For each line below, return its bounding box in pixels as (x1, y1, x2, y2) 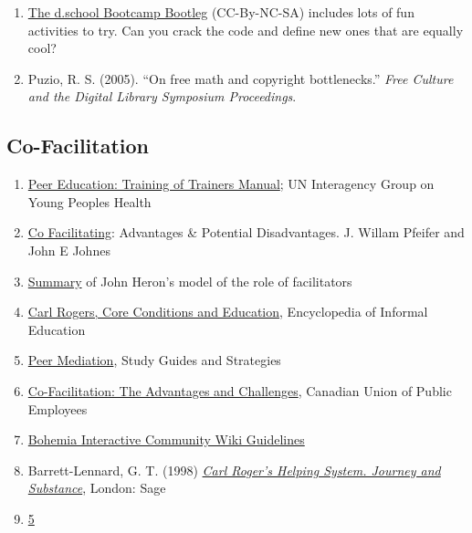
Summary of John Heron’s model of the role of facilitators (27, 271, 352, 290)
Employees (27, 399, 88, 418)
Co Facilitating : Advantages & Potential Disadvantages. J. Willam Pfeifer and (27, 223, 465, 242)
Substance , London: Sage (27, 478, 166, 497)
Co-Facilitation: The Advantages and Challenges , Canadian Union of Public (27, 381, 452, 400)
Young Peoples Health (27, 192, 152, 211)
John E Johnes (27, 240, 110, 259)
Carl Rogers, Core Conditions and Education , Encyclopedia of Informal (27, 302, 428, 321)
